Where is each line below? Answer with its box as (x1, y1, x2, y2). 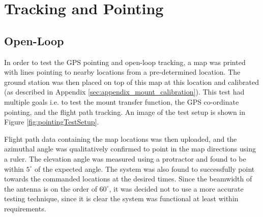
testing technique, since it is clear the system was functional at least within (4, 193, 239, 204)
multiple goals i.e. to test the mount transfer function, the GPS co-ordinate (4, 96, 239, 107)
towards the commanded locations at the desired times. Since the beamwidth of (4, 173, 252, 184)
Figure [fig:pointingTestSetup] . (4, 116, 99, 127)
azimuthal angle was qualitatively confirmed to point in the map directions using (4, 143, 256, 154)
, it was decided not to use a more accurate (109, 183, 244, 194)
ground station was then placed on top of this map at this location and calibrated (4, 76, 259, 87)
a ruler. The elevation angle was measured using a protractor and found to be (4, 153, 246, 164)
